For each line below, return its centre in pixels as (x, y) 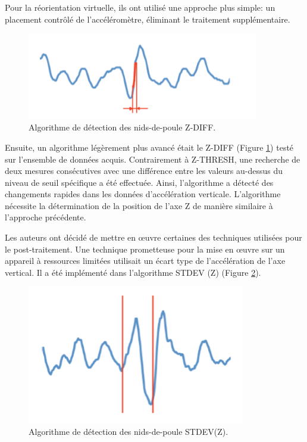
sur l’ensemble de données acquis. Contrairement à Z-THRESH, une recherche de (153, 159)
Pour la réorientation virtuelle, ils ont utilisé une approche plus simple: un (140, 7)
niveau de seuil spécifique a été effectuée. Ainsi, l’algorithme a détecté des (139, 182)
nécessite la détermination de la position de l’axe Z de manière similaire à (139, 205)
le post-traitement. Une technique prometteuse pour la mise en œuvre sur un (145, 249)
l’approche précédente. (46, 217)
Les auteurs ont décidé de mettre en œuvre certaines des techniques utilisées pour (153, 237)
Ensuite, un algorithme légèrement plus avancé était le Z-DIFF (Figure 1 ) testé (149, 147)
